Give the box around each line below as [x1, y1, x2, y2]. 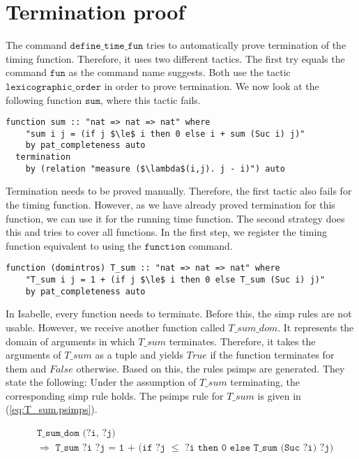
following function [6, 92, 82, 107]
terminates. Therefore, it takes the [169, 333, 316, 348]
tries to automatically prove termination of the [146, 38, 346, 52]
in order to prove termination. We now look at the [104, 78, 319, 93]
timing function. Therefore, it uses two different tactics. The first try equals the [6, 51, 345, 66]
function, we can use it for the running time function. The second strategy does [6, 211, 345, 225]
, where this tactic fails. [100, 92, 201, 107]
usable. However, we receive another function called [6, 319, 225, 334]
